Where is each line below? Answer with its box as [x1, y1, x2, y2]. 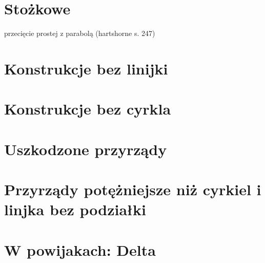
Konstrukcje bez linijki [4, 58, 168, 79]
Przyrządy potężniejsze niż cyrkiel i [4, 179, 261, 200]
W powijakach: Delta [4, 239, 156, 260]
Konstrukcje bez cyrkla [4, 98, 171, 119]
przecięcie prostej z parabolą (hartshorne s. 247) [4, 28, 155, 39]
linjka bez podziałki [4, 199, 146, 220]
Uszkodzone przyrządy [4, 138, 167, 159]
